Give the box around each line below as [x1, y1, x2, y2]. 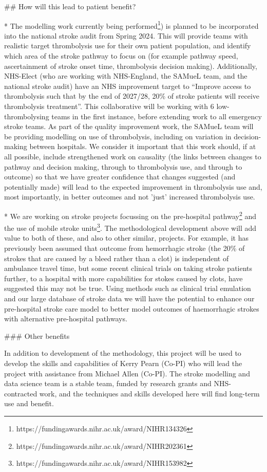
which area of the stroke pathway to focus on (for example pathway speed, [4, 50, 238, 61]
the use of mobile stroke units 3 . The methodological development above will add [4, 221, 257, 233]
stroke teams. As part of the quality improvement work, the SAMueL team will [4, 121, 254, 132]
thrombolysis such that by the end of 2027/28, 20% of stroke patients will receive [4, 90, 260, 101]
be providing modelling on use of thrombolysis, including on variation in [4, 131, 232, 141]
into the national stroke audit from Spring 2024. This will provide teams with [4, 30, 248, 41]
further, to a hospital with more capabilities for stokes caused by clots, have [4, 273, 243, 283]
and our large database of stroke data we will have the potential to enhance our [4, 293, 255, 303]
